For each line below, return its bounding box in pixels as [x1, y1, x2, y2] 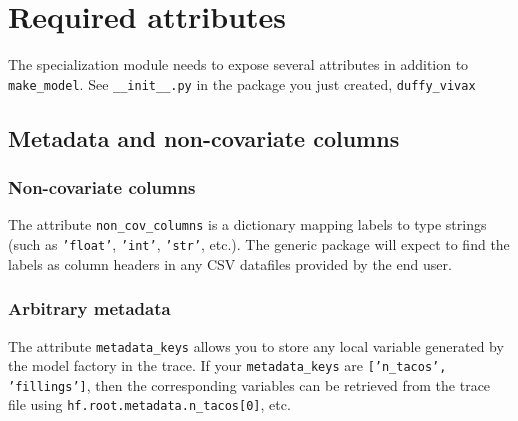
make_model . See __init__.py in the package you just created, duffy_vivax [8, 73, 476, 94]
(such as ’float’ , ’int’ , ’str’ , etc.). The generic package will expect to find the [8, 234, 510, 255]
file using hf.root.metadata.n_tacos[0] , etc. [8, 394, 291, 415]
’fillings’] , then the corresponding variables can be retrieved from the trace [8, 374, 491, 395]
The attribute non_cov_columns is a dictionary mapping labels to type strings [8, 214, 487, 235]
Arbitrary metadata [8, 296, 171, 321]
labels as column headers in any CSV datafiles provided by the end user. [8, 253, 452, 274]
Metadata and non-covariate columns [8, 122, 400, 153]
